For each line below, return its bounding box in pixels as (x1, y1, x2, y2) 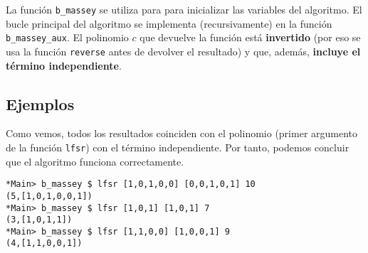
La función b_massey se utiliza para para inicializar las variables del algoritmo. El (6, 2, 362, 16)
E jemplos (6, 92, 75, 114)
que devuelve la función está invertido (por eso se (140, 30, 361, 45)
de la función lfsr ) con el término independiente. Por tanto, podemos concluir (6, 139, 349, 154)
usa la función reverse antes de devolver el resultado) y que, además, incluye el (6, 43, 361, 58)
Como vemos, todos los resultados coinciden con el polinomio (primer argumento (6, 126, 358, 141)
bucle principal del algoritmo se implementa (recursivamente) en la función (6, 16, 332, 31)
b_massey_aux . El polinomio (6, 30, 129, 45)
